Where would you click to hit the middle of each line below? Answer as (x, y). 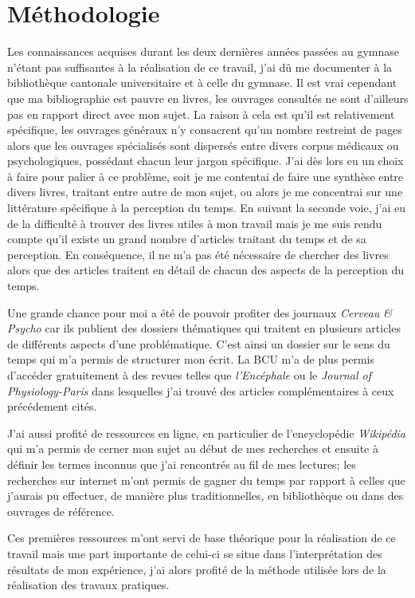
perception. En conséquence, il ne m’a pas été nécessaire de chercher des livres (198, 254)
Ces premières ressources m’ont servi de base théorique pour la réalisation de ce (202, 538)
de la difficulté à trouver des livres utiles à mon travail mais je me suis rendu (195, 223)
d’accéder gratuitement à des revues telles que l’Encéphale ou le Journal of (189, 375)
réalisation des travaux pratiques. (88, 585)
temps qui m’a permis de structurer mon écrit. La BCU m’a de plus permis (191, 359)
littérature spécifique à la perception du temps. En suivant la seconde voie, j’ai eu (206, 208)
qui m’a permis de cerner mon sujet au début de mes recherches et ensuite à (193, 448)
